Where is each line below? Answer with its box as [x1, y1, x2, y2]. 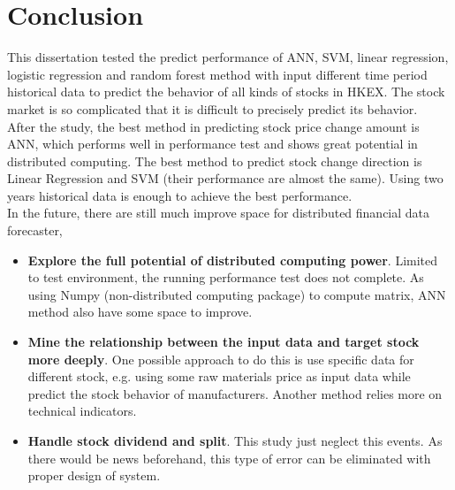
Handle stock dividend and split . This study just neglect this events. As [27, 432, 443, 449]
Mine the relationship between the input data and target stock [27, 333, 420, 351]
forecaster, [7, 221, 63, 240]
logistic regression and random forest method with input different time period [7, 65, 428, 83]
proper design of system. [27, 466, 161, 485]
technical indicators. [27, 402, 137, 420]
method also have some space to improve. [27, 302, 253, 321]
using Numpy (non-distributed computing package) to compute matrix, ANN [27, 285, 446, 303]
